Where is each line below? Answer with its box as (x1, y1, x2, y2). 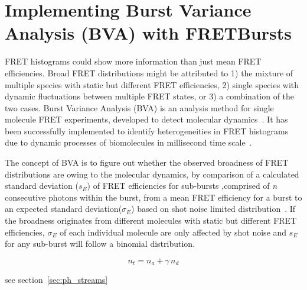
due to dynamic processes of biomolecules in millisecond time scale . (5, 136, 252, 149)
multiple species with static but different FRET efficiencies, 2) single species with (5, 78, 299, 91)
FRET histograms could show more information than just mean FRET (5, 55, 262, 67)
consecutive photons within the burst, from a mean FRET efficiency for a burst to (5, 191, 302, 203)
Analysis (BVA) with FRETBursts (5, 21, 292, 45)
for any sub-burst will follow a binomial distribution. (5, 237, 195, 250)
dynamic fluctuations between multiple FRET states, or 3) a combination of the (5, 90, 295, 102)
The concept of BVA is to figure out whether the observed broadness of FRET (5, 156, 289, 169)
